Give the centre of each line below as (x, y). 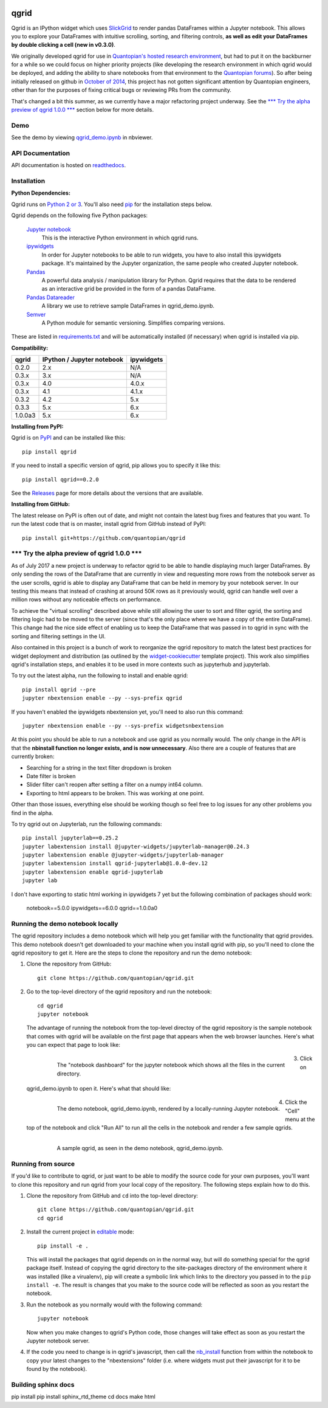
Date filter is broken (51, 776)
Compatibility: (30, 348)
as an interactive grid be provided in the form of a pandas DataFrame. (129, 289)
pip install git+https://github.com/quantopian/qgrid (104, 538)
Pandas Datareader (51, 297)
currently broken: (33, 756)
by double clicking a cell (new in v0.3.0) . (63, 45)
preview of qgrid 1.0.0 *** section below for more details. (83, 110)
